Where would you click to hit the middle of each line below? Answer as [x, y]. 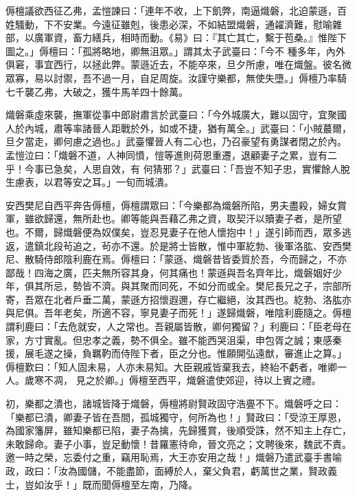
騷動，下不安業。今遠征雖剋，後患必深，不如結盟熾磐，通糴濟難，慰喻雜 [178, 24]
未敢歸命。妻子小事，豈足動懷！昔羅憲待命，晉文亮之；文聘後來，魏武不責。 [178, 443]
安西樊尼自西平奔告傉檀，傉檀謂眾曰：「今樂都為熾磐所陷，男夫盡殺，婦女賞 [176, 205]
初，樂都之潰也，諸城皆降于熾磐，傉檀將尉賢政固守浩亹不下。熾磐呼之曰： [174, 403]
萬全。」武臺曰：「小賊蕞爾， [289, 128]
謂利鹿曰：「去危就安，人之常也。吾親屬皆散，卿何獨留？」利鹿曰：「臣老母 [174, 326]
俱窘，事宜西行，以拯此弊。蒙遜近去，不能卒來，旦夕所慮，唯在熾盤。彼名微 [178, 64]
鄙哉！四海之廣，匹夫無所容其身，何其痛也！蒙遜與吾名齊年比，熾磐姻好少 [174, 272]
